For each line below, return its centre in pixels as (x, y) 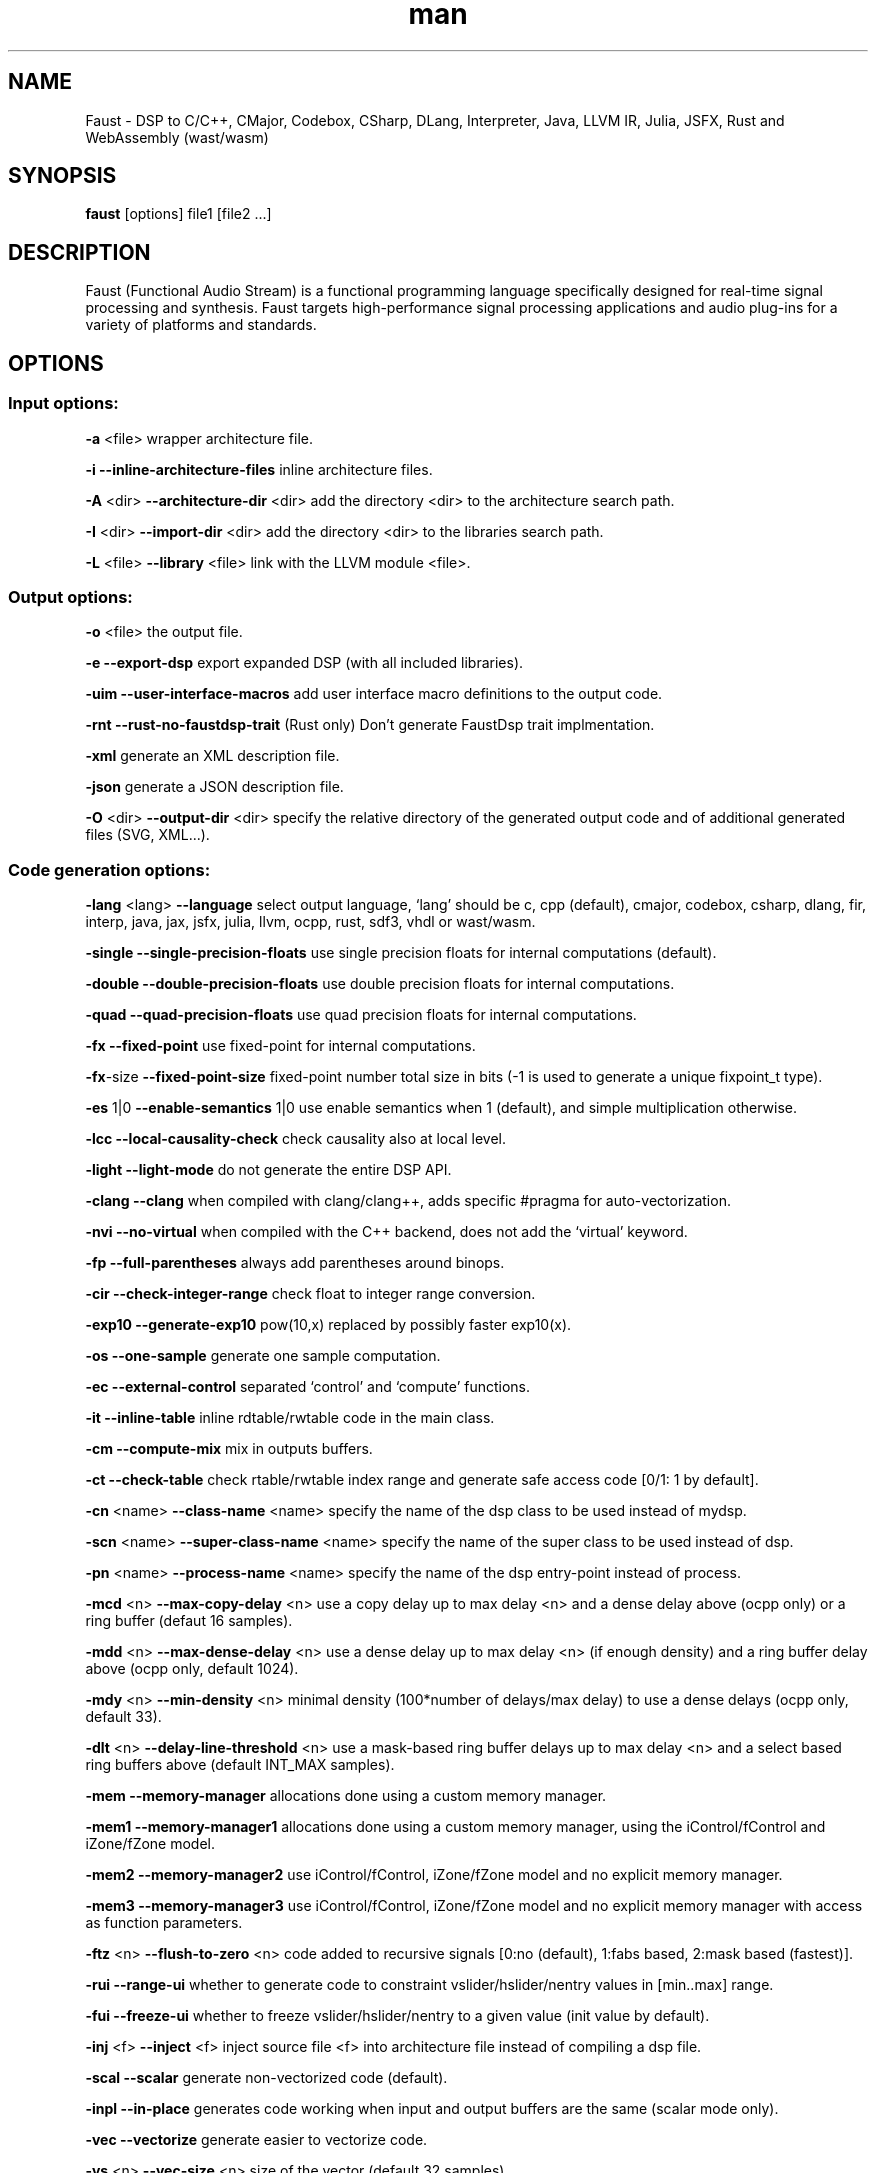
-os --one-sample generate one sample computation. (263, 1355)
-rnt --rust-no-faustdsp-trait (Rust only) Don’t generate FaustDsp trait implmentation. (370, 725)
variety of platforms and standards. (201, 325)
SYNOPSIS (62, 176)
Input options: (63, 403)
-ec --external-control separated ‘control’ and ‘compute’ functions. (308, 1386)
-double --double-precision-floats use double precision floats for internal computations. (380, 983)
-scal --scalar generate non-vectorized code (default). (266, 2077)
